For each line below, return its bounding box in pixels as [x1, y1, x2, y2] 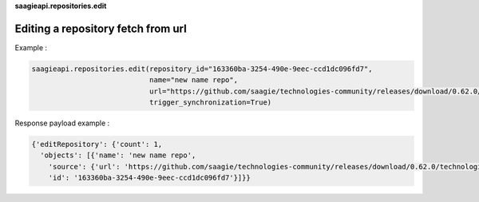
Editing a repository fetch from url [14, 22, 187, 35]
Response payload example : [14, 118, 110, 128]
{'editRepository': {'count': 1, [31, 140, 163, 149]
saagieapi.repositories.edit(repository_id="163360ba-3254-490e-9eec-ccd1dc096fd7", [31, 64, 373, 73]
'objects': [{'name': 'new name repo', [40, 151, 196, 160]
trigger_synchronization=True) [148, 98, 272, 107]
